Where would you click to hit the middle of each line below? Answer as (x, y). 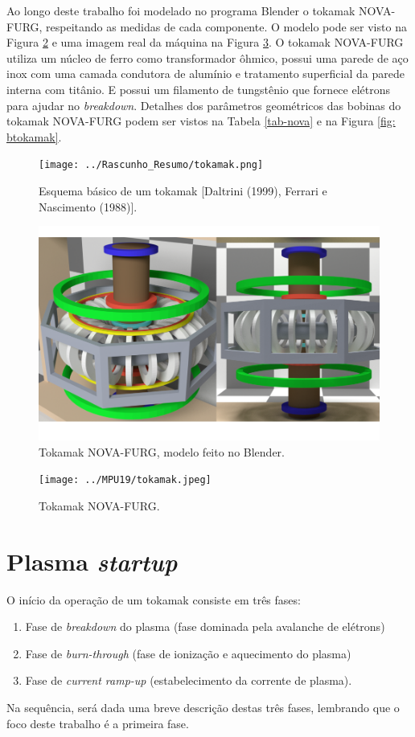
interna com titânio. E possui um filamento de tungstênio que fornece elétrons (199, 89)
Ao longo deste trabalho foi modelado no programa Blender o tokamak (181, 10)
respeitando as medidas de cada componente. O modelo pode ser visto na (226, 26)
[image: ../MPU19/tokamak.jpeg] (125, 480)
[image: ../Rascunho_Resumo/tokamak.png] (151, 165)
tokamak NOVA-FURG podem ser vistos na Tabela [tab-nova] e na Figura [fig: (201, 121)
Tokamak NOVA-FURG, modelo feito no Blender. (162, 451)
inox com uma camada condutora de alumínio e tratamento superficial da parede (205, 74)
